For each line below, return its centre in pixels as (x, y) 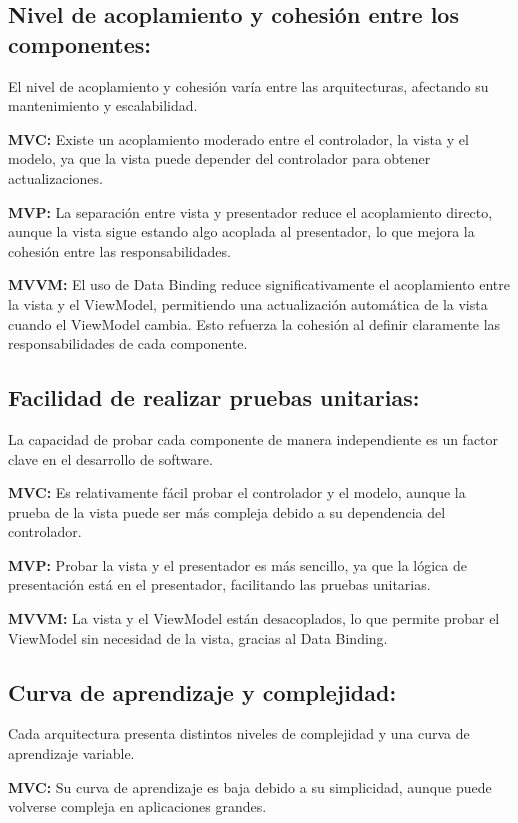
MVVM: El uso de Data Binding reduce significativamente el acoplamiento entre (259, 284)
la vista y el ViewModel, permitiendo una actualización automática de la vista (248, 303)
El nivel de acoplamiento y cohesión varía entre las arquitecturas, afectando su (248, 85)
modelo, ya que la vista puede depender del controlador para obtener (219, 158)
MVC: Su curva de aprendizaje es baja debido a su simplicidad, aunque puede (250, 786)
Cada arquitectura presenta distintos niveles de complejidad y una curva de (239, 733)
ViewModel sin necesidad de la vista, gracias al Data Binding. (198, 637)
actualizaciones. (55, 177)
